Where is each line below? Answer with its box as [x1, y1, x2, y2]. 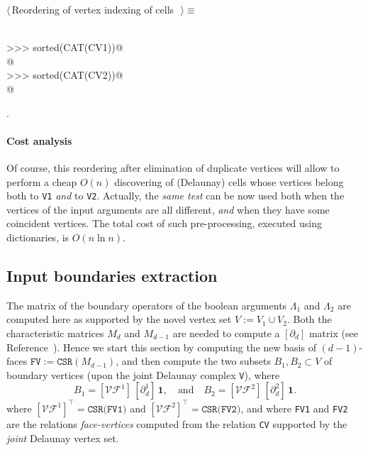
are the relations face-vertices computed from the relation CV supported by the [6, 416, 347, 431]
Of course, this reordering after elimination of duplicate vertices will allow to [6, 160, 340, 175]
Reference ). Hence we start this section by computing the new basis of [6, 339, 316, 354]
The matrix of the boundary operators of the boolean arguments [6, 297, 287, 312]
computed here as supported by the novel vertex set [6, 312, 232, 326]
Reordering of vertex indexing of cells [11, 2, 174, 16]
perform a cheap [6, 174, 77, 189]
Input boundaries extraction [6, 264, 218, 286]
